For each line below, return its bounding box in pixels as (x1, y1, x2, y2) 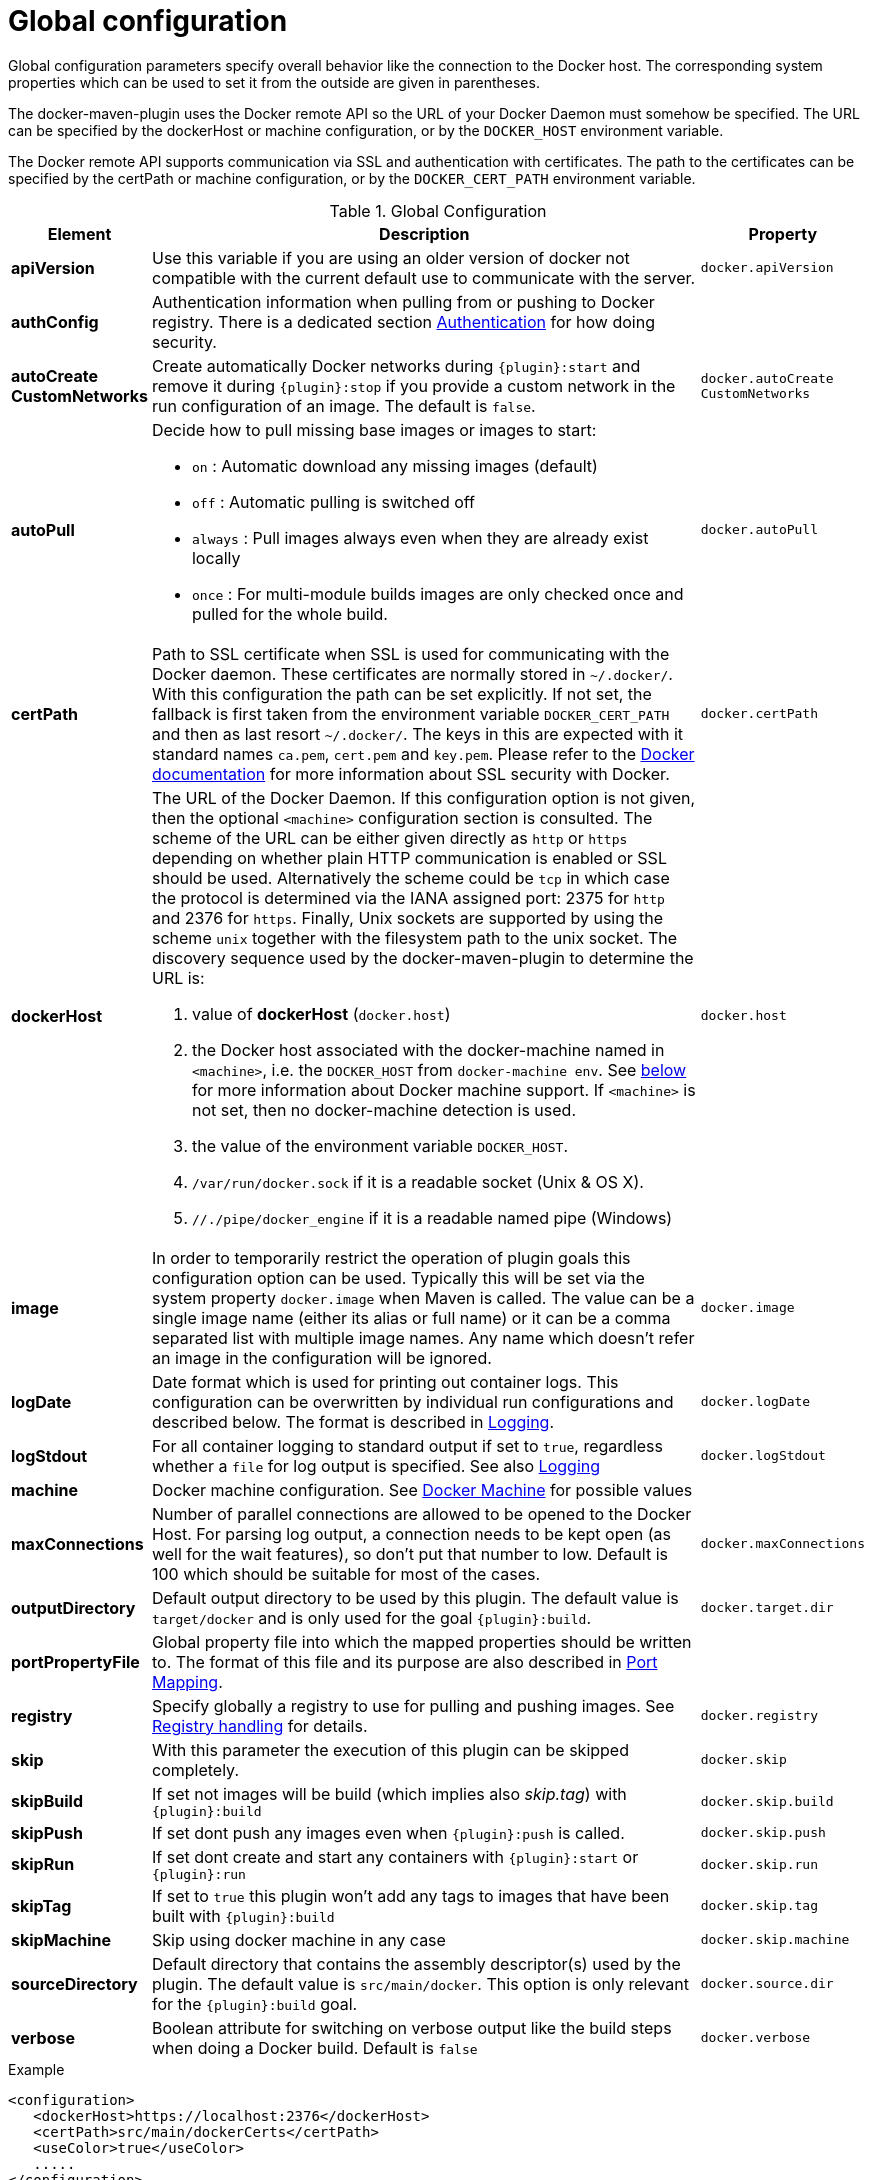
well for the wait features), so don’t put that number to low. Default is (151, 1543, 668, 1564)
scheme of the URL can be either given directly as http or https (151, 827, 628, 848)
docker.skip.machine (700, 1932, 850, 1948)
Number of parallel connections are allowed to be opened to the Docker (151, 1503, 692, 1524)
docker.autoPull (700, 522, 819, 538)
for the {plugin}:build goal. (151, 1993, 358, 2014)
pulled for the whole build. (191, 603, 388, 624)
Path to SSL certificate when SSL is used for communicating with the (151, 643, 670, 664)
